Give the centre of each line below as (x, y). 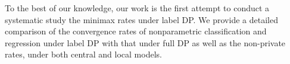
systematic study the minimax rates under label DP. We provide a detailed (141, 19)
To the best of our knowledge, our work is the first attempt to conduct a (137, 8)
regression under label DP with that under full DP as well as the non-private (145, 42)
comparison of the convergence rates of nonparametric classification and (136, 31)
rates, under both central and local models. (83, 54)
